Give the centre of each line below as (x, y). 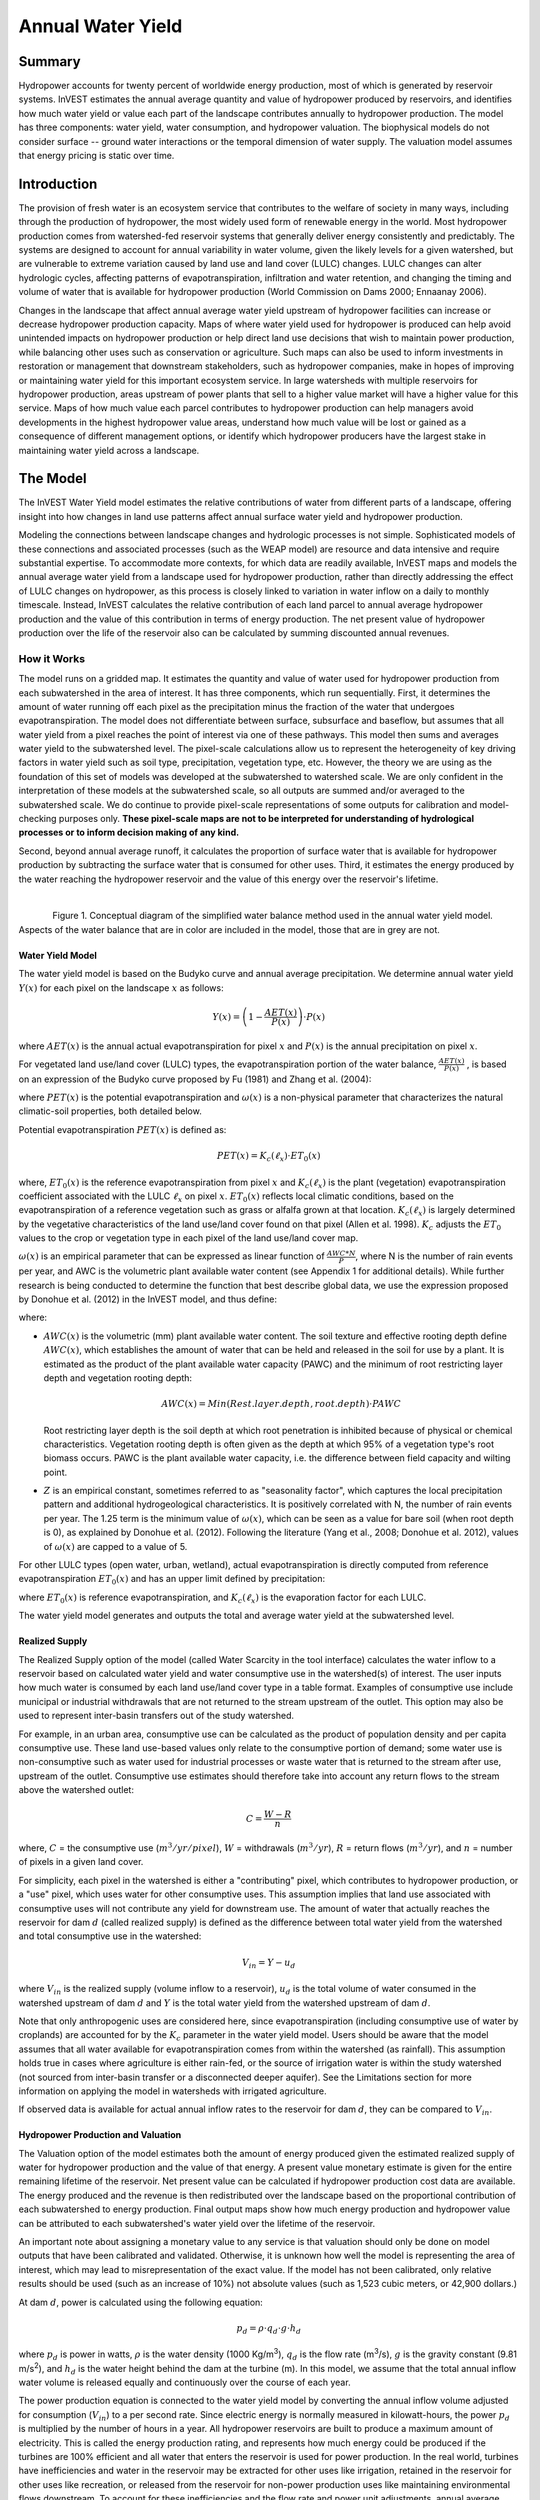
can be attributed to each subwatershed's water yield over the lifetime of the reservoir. (196, 2223)
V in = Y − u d (268, 1963)
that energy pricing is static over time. (96, 156)
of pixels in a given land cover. (81, 1862)
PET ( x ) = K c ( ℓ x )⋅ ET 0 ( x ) (268, 1157)
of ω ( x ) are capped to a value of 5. (115, 1546)
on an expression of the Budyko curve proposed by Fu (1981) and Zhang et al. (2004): (195, 1079)
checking (37, 819)
